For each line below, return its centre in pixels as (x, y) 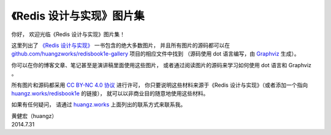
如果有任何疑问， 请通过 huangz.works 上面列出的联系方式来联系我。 (99, 104)
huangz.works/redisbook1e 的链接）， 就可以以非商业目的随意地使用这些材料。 (110, 93)
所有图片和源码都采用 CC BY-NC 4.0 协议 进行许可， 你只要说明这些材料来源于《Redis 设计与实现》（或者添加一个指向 (160, 85)
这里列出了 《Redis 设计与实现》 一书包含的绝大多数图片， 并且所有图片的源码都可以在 (121, 45)
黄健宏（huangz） (34, 115)
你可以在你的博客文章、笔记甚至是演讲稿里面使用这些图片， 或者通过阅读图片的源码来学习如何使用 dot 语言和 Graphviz (162, 65)
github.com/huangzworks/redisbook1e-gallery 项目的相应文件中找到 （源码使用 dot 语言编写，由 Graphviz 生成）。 (155, 54)
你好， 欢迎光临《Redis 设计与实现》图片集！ (68, 34)
